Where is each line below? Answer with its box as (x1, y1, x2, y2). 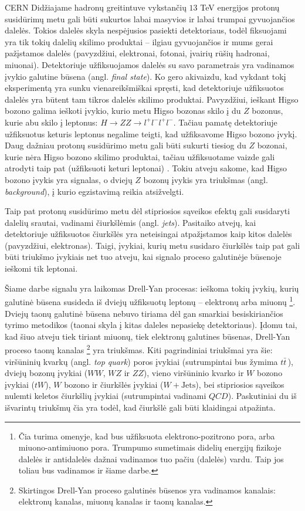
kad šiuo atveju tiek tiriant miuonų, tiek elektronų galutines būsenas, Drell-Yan (5, 330, 290, 342)
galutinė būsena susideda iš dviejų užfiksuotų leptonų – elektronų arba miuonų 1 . (5, 294, 296, 307)
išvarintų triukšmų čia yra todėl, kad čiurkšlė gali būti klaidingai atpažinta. (5, 401, 276, 413)
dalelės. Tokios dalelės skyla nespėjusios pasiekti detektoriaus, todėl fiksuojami (5, 24, 287, 36)
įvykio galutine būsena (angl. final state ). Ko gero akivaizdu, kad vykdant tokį (5, 70, 286, 82)
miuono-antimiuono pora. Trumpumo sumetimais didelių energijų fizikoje (18, 441, 282, 454)
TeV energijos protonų (200, 1, 280, 13)
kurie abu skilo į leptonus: (5, 116, 98, 128)
